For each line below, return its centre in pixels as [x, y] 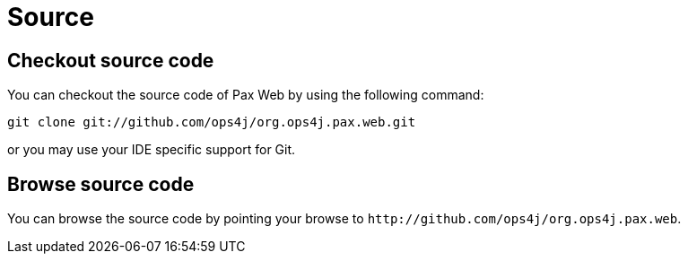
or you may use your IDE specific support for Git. [152, 150]
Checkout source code [111, 60]
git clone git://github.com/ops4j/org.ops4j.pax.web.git [212, 122]
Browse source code [101, 184]
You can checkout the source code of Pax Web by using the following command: [246, 95]
